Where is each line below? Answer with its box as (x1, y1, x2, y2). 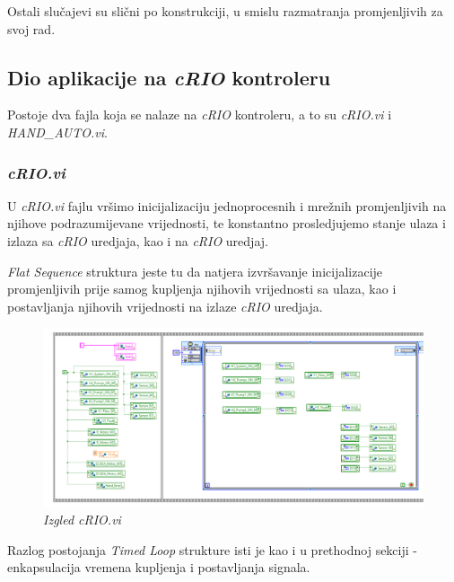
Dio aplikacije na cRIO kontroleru (7, 63, 331, 91)
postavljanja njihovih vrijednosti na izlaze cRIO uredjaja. (7, 296, 323, 315)
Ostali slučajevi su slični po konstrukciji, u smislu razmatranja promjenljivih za (7, 2, 443, 20)
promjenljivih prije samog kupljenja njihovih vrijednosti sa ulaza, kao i (7, 279, 397, 298)
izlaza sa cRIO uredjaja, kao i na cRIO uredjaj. (7, 231, 268, 250)
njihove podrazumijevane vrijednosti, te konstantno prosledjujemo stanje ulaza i (7, 214, 446, 233)
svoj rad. (7, 19, 56, 38)
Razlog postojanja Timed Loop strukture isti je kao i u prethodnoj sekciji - (7, 540, 417, 559)
